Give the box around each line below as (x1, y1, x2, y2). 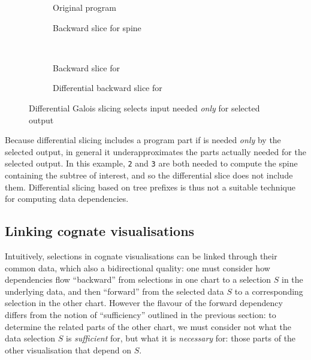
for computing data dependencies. (5, 192, 129, 205)
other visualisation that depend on (5, 343, 132, 356)
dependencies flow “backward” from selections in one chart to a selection (5, 273, 271, 286)
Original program (53, 1, 116, 13)
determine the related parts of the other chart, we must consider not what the (5, 320, 291, 332)
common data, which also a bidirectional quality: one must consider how (5, 261, 270, 274)
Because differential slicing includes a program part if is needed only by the (5, 134, 281, 146)
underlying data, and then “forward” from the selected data (5, 285, 224, 297)
